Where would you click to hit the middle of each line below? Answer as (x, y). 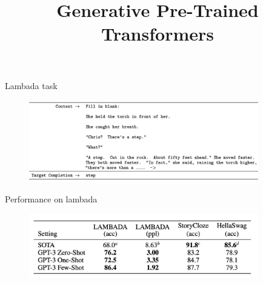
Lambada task (31, 85)
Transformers (157, 34)
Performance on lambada (51, 198)
